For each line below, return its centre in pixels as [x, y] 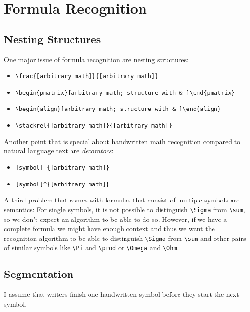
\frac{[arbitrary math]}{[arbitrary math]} [87, 77]
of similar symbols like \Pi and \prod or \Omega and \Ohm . [91, 248]
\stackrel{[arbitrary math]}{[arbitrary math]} [94, 126]
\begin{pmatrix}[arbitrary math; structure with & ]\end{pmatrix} [125, 93]
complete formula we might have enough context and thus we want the [109, 229]
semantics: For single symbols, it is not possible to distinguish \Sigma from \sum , [125, 209]
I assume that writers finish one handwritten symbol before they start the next [122, 294]
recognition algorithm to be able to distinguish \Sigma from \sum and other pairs [125, 238]
